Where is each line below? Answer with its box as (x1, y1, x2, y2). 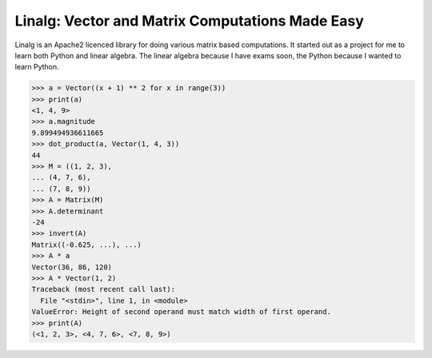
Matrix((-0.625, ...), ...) (31, 240, 142, 249)
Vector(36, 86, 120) (31, 262, 112, 272)
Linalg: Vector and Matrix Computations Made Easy (14, 12, 364, 30)
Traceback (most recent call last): (31, 284, 176, 294)
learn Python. (14, 62, 59, 72)
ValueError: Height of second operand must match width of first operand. (31, 308, 332, 316)
